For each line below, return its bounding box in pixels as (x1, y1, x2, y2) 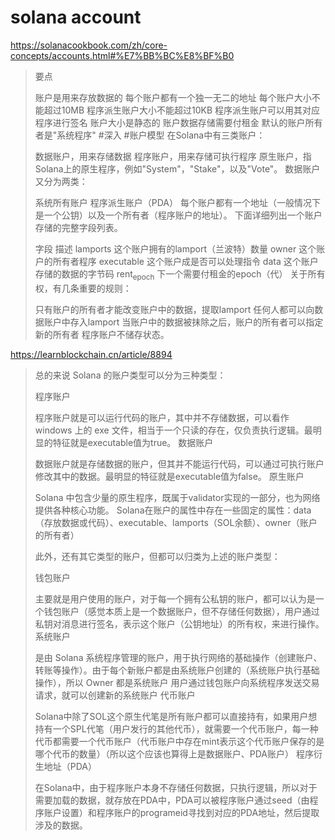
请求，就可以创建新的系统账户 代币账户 (34, 689, 196, 701)
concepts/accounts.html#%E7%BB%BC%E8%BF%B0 (10, 49, 235, 61)
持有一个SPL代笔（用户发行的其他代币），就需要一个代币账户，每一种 (34, 722, 319, 735)
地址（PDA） (43, 760, 98, 772)
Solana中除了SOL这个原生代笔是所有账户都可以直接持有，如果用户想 (34, 710, 318, 722)
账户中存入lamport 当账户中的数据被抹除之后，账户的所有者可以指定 (43, 316, 324, 328)
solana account (10, 6, 142, 29)
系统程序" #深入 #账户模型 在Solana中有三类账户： (56, 129, 266, 141)
